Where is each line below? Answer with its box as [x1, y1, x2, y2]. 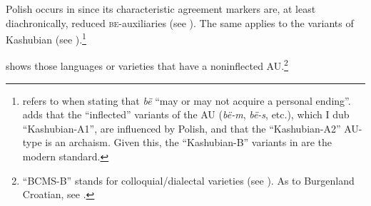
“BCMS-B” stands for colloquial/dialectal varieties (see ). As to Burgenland [22, 172, 355, 187]
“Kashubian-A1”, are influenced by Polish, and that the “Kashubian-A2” [22, 120, 341, 135]
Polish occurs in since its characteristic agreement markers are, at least [6, 1, 316, 16]
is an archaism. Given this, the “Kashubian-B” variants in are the [45, 135, 332, 150]
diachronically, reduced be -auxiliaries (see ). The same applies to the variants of [6, 15, 354, 30]
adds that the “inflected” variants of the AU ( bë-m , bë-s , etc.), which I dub [22, 107, 350, 122]
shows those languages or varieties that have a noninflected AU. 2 [6, 56, 288, 73]
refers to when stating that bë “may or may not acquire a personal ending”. [22, 93, 351, 108]
